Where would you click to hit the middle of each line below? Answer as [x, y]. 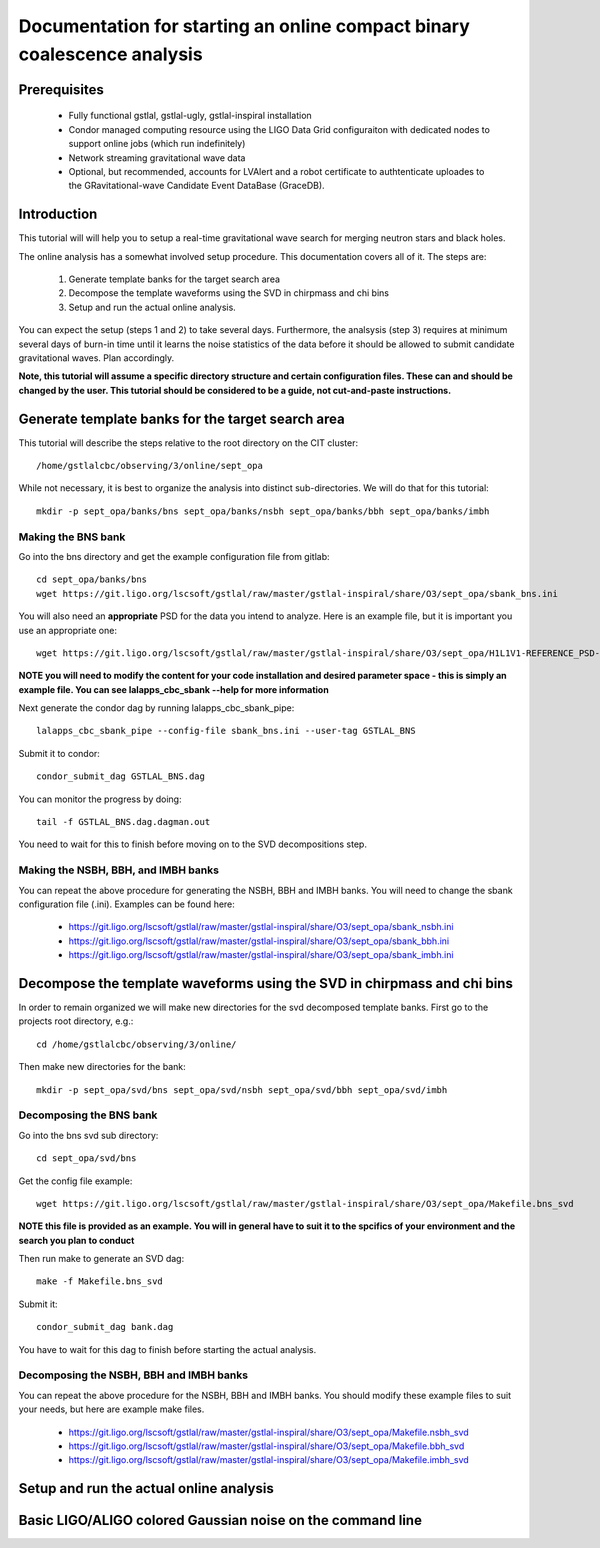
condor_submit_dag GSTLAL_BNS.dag [120, 776]
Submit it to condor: [59, 753]
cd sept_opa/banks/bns [92, 579]
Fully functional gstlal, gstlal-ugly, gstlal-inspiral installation [190, 116]
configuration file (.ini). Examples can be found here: [126, 904]
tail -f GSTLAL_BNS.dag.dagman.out [123, 822]
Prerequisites [61, 89]
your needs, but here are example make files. [111, 1409]
